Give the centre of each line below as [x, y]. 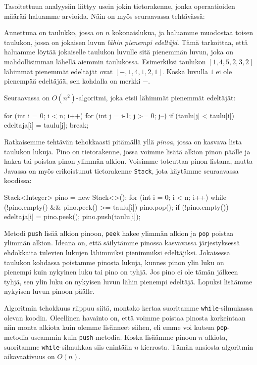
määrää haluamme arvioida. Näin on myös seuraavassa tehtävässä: [104, 16]
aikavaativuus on [29, 356]
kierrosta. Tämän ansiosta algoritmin [197, 346]
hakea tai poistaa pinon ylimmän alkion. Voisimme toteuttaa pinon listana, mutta [128, 161]
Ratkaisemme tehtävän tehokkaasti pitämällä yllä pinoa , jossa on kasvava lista [123, 141]
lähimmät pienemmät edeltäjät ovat [58, 71]
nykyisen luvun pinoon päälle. [49, 291]
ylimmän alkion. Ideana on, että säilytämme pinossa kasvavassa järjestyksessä [122, 243]
